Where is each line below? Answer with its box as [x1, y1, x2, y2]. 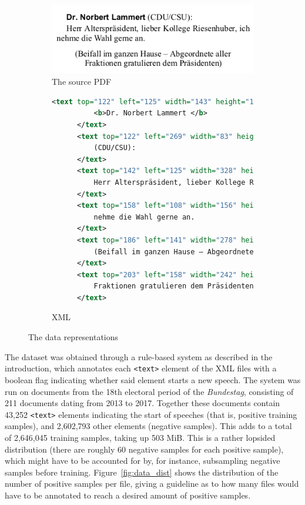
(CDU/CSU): [93, 144, 136, 152]
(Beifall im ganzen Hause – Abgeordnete [93, 247, 254, 256]
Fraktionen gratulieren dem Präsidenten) [93, 282, 258, 291]
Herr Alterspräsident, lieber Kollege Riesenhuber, [93, 178, 300, 187]
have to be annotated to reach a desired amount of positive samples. [5, 489, 251, 501]
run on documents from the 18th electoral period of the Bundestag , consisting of [5, 385, 294, 397]
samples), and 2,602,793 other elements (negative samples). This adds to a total [5, 420, 292, 432]
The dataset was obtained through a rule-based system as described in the [5, 350, 273, 363]
